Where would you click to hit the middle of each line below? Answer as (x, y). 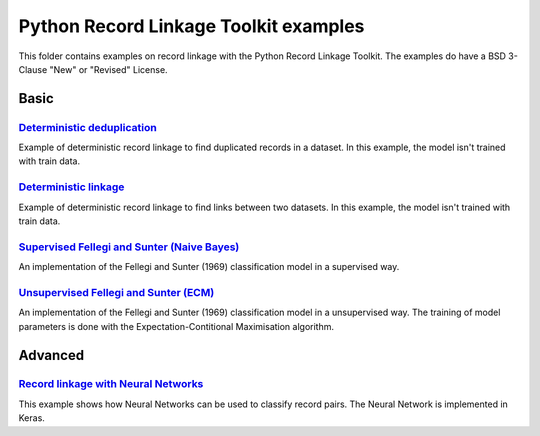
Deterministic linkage (71, 187)
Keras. (31, 418)
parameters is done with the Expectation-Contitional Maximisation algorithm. (176, 326)
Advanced (51, 355)
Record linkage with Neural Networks (111, 384)
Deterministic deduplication (87, 127)
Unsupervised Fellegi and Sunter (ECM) (116, 292)
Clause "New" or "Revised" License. (93, 69)
